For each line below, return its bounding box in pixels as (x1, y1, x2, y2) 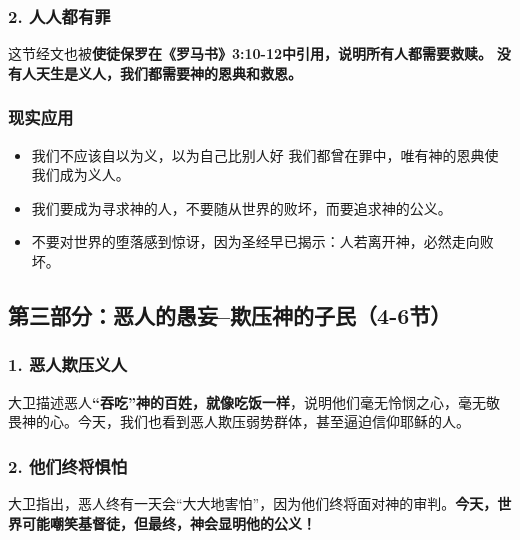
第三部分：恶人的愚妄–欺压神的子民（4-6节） (8, 299, 452, 330)
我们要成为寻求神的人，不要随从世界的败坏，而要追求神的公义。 (31, 197, 452, 218)
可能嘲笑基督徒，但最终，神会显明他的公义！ (21, 512, 316, 533)
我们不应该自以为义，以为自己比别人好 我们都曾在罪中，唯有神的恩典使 (31, 144, 499, 165)
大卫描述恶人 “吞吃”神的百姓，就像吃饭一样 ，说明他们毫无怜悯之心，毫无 (8, 391, 486, 412)
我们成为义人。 (31, 164, 130, 185)
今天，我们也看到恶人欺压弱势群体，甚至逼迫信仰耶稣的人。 (77, 411, 470, 432)
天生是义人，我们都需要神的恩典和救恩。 (35, 62, 302, 83)
